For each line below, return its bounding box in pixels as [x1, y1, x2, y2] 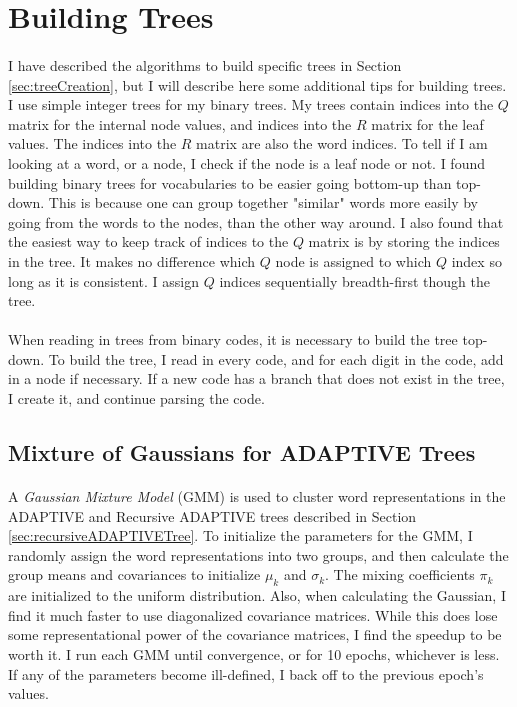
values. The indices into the [8, 133, 177, 154]
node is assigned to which [275, 250, 432, 271]
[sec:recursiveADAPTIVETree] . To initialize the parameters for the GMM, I [8, 525, 473, 546]
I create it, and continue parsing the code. [8, 388, 265, 409]
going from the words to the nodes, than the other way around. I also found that [8, 211, 504, 232]
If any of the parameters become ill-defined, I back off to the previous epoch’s [8, 663, 484, 684]
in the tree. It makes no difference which [8, 250, 256, 271]
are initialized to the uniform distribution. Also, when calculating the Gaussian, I [8, 585, 506, 606]
